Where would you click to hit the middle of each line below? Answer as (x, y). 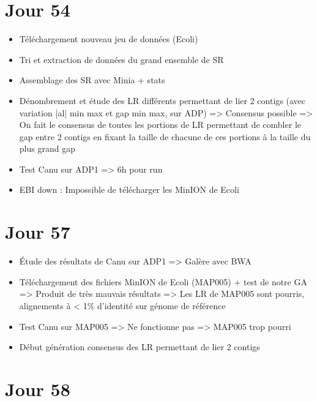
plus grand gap (47, 148)
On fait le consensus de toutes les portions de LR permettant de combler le (160, 125)
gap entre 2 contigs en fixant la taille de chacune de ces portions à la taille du (165, 136)
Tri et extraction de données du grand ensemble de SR (121, 59)
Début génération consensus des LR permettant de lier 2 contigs (140, 347)
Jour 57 (38, 232)
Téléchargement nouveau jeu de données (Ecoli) (109, 39)
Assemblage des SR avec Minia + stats (92, 80)
